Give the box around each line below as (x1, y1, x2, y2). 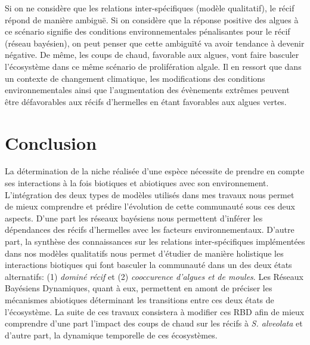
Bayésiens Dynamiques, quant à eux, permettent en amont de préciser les (5, 282, 272, 294)
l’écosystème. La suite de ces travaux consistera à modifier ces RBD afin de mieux (5, 305, 305, 318)
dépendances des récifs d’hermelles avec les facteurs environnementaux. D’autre (5, 223, 294, 236)
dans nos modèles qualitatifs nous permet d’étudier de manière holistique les (5, 247, 284, 259)
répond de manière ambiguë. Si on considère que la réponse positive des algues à (5, 13, 299, 26)
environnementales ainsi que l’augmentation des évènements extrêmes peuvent (5, 84, 290, 96)
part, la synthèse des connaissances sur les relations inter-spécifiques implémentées (5, 235, 305, 248)
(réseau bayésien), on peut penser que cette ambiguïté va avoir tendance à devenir (5, 36, 305, 49)
